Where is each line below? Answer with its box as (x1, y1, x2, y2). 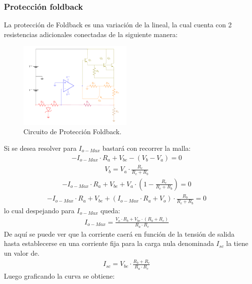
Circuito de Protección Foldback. (23, 126, 122, 137)
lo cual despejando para (4, 205, 75, 215)
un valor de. (4, 247, 39, 258)
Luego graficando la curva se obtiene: (4, 270, 115, 281)
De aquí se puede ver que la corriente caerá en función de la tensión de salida (4, 228, 235, 239)
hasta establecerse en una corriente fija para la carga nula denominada (4, 238, 214, 248)
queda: (100, 205, 120, 215)
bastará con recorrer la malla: (102, 142, 191, 153)
